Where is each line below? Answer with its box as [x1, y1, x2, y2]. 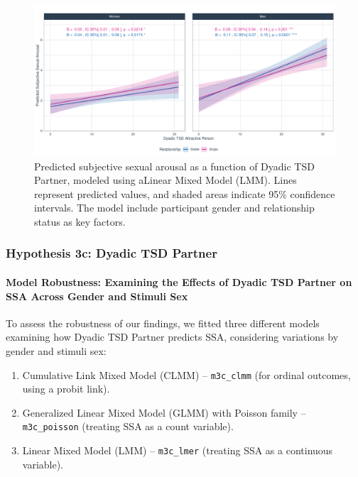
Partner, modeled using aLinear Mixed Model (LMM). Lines [34, 172, 297, 187]
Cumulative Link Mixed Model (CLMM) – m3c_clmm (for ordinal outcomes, [22, 367, 351, 382]
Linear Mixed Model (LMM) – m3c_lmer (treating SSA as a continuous [22, 443, 333, 458]
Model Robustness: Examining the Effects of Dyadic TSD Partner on [6, 275, 352, 289]
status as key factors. [34, 214, 126, 229]
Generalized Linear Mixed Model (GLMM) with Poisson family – [22, 405, 306, 420]
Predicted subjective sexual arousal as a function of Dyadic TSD [34, 158, 315, 173]
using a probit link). [22, 381, 110, 396]
